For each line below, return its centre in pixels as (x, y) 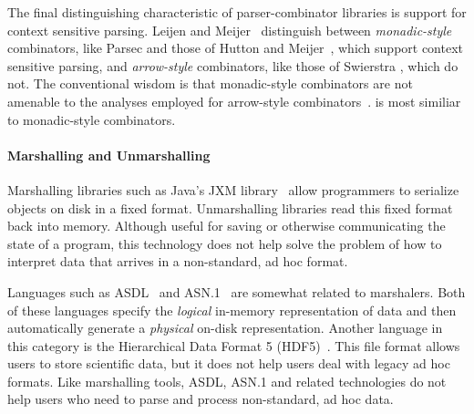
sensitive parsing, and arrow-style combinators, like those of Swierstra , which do (233, 65)
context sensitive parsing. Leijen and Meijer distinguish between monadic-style (230, 30)
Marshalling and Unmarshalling (109, 155)
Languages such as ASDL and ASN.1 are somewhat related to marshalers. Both (237, 291)
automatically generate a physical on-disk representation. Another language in (225, 328)
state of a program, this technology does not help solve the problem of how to (225, 243)
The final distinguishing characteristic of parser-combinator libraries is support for (237, 12)
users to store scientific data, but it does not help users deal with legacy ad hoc (229, 363)
